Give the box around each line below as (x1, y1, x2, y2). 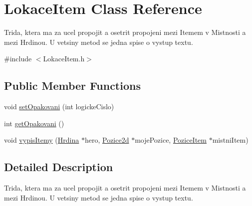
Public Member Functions (4, 78, 141, 93)
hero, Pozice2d (84, 135, 129, 145)
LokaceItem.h (43, 53, 85, 64)
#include (4, 53, 32, 64)
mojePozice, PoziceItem (135, 135, 207, 145)
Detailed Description (4, 159, 113, 175)
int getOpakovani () (4, 118, 64, 128)
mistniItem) (212, 135, 249, 145)
